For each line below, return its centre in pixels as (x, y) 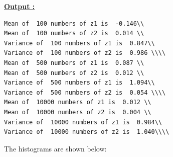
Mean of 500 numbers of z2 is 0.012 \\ (74, 73)
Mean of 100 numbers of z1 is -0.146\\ (74, 23)
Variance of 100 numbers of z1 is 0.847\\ (79, 43)
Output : (20, 6)
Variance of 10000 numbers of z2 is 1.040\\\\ (87, 132)
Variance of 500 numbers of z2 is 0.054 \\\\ (85, 92)
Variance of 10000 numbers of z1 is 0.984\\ (83, 122)
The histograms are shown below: (55, 148)
